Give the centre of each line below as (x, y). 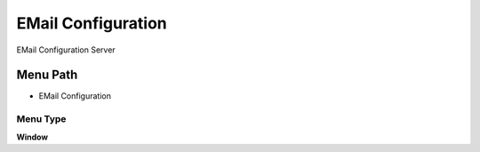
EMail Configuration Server (66, 50)
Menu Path (47, 75)
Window (32, 137)
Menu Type (41, 119)
